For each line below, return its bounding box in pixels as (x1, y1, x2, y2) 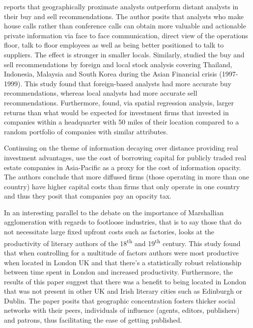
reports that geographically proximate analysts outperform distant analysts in (4, 1, 239, 11)
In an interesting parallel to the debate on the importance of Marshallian (4, 207, 224, 217)
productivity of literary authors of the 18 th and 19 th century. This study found (4, 236, 241, 248)
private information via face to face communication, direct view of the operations (4, 30, 248, 40)
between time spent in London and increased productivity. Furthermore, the (4, 267, 233, 277)
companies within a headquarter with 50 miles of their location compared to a (4, 117, 239, 127)
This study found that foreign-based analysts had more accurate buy (24, 78, 231, 88)
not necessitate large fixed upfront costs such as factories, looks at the (4, 227, 215, 237)
